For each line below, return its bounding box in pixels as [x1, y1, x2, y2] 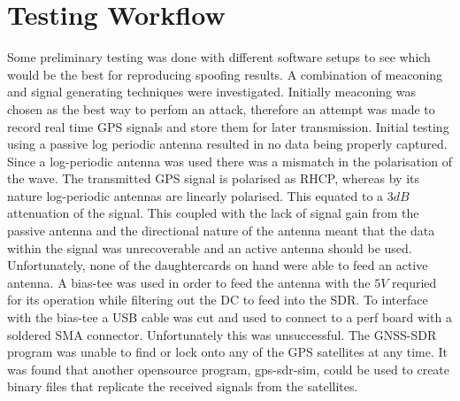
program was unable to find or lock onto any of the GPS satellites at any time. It [7, 343, 448, 361]
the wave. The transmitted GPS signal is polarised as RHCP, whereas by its [7, 169, 420, 188]
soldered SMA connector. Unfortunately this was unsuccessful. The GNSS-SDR [7, 325, 437, 343]
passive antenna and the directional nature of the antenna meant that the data [7, 221, 435, 240]
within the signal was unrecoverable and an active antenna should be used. [7, 238, 412, 257]
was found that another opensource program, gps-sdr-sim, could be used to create [7, 359, 450, 378]
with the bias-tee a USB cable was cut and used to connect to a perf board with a [7, 308, 452, 327]
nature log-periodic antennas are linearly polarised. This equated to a [7, 186, 384, 204]
